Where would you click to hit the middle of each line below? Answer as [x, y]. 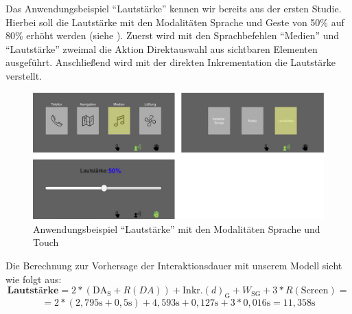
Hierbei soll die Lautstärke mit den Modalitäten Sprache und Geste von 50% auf [175, 22]
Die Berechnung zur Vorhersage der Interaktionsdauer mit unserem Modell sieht [174, 266]
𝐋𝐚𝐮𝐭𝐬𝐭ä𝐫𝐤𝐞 [33, 291]
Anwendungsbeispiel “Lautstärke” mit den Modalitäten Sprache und [177, 228]
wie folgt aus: [34, 279]
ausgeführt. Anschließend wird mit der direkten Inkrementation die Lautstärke [171, 62]
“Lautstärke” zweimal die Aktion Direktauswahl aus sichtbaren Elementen [162, 48]
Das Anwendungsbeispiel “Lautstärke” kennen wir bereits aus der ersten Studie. [174, 8]
